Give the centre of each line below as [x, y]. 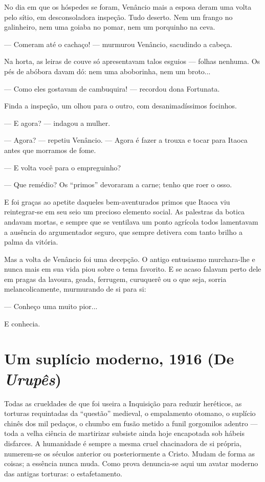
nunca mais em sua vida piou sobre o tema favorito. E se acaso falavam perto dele [133, 269]
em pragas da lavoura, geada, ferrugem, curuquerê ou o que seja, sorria [115, 279]
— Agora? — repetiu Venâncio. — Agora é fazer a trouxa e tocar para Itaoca [126, 140]
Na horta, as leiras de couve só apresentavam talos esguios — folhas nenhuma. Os [132, 61]
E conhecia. [22, 323]
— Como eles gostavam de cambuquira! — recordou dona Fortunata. [112, 88]
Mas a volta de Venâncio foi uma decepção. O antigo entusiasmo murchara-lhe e [130, 259]
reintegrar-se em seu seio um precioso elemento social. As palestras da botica [125, 212]
